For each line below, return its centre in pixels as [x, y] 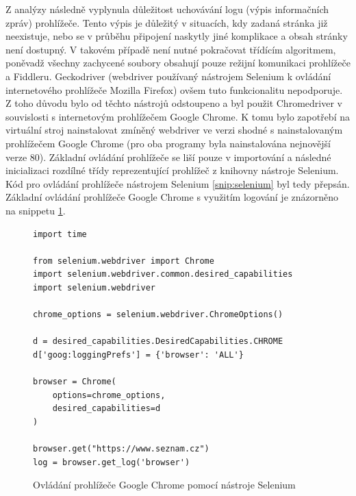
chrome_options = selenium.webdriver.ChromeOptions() [158, 315]
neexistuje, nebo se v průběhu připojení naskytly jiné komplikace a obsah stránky [177, 36]
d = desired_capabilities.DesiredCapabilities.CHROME [158, 342]
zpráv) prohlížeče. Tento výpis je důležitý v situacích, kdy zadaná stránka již [167, 22]
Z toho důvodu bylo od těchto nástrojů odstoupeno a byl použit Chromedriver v [174, 103]
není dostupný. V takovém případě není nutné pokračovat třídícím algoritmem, [171, 49]
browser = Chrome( [75, 382]
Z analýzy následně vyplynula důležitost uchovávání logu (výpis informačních [167, 9]
